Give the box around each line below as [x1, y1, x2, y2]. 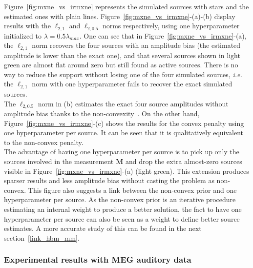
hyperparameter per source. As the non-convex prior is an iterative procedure [4, 194, 236, 205]
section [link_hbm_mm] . [4, 232, 80, 243]
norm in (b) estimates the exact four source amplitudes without [38, 98, 229, 108]
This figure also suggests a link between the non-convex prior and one [28, 185, 237, 195]
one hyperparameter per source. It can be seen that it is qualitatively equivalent [4, 127, 244, 138]
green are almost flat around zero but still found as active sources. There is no [4, 60, 238, 70]
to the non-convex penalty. [4, 137, 84, 147]
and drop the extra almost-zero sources [125, 156, 242, 166]
